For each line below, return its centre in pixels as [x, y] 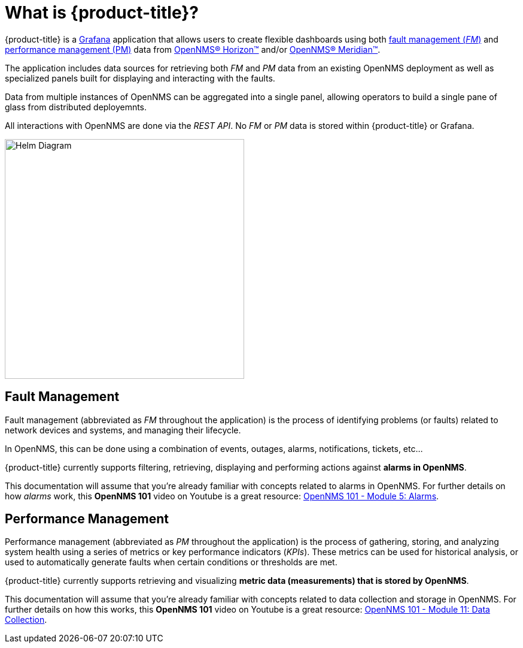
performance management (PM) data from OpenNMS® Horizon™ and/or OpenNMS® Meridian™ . [193, 49]
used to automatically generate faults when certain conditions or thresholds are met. [171, 562]
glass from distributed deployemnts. [76, 107]
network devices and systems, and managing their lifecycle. [123, 430]
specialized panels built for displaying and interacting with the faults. [140, 78]
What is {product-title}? [102, 13]
